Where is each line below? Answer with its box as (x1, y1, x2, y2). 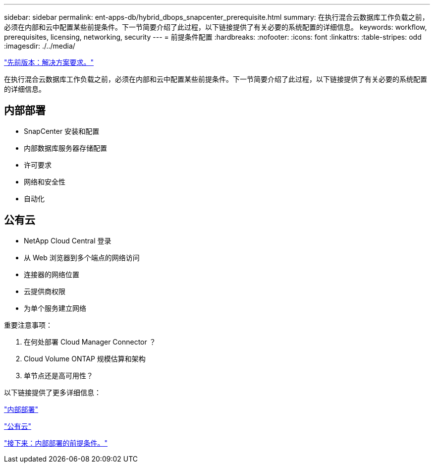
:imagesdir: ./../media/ (4, 42, 75, 50)
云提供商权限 (24, 287, 65, 295)
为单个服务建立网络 (24, 303, 86, 312)
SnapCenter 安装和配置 (24, 126, 100, 135)
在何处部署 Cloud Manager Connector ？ (24, 337, 156, 346)
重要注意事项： (4, 320, 53, 329)
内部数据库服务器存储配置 (24, 143, 107, 152)
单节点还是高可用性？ (24, 371, 93, 380)
